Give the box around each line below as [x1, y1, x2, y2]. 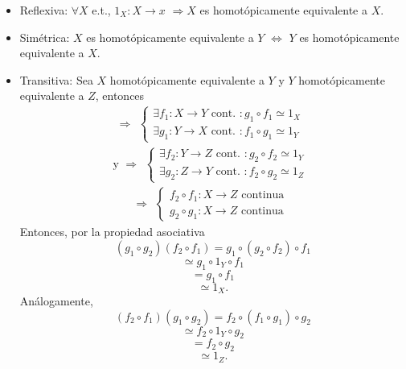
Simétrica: [19, 28, 70, 45]
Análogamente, [19, 292, 93, 309]
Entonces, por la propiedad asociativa [19, 223, 205, 240]
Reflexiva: [19, 2, 68, 18]
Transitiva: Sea [19, 71, 93, 88]
